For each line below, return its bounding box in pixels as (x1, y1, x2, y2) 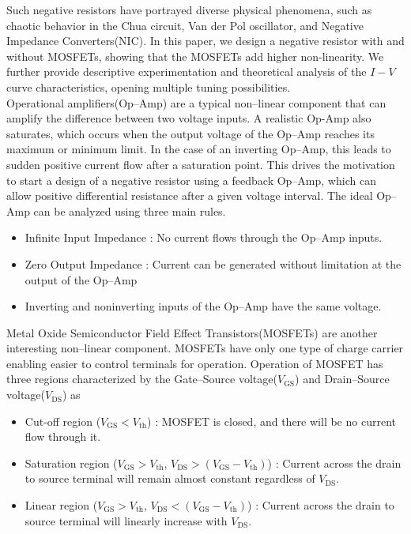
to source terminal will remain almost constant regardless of (25, 470, 315, 487)
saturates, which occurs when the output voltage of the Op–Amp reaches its (6, 125, 375, 141)
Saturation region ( (25, 454, 118, 471)
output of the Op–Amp (25, 271, 138, 288)
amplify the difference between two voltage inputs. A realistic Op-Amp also (6, 110, 371, 126)
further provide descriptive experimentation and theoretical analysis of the (6, 63, 367, 80)
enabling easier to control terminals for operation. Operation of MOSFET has (6, 355, 383, 371)
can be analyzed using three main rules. (33, 202, 226, 219)
